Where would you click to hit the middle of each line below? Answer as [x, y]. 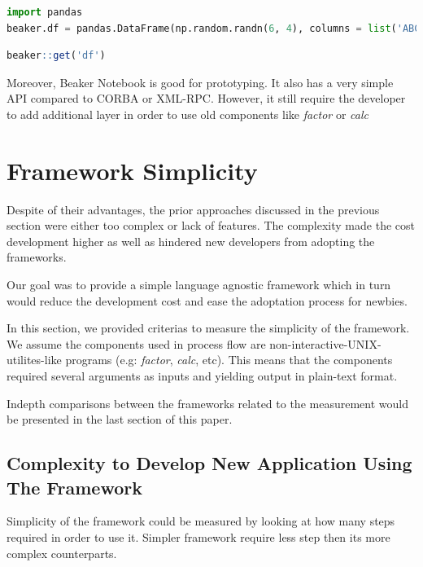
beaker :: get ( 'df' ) [56, 56]
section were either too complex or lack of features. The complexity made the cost [211, 225]
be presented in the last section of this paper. [120, 419]
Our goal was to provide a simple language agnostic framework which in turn [199, 285]
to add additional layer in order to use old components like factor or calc [188, 114]
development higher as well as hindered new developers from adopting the [191, 241]
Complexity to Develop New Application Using [209, 463]
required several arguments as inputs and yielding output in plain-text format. [202, 376]
